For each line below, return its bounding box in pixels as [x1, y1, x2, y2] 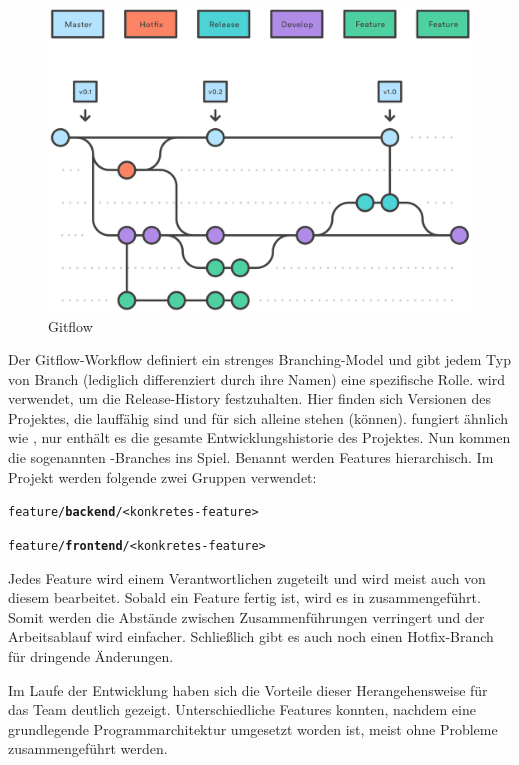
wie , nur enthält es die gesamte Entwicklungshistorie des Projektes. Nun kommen [8, 427, 511, 448]
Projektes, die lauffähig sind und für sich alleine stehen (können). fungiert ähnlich [8, 407, 509, 428]
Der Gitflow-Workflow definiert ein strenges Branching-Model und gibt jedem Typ [8, 349, 511, 370]
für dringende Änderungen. [8, 645, 174, 666]
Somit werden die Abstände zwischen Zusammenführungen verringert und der [8, 606, 485, 627]
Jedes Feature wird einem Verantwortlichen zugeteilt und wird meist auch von [8, 567, 486, 588]
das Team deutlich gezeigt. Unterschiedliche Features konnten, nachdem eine [8, 699, 476, 720]
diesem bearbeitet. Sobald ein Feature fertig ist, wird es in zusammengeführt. [8, 587, 481, 608]
